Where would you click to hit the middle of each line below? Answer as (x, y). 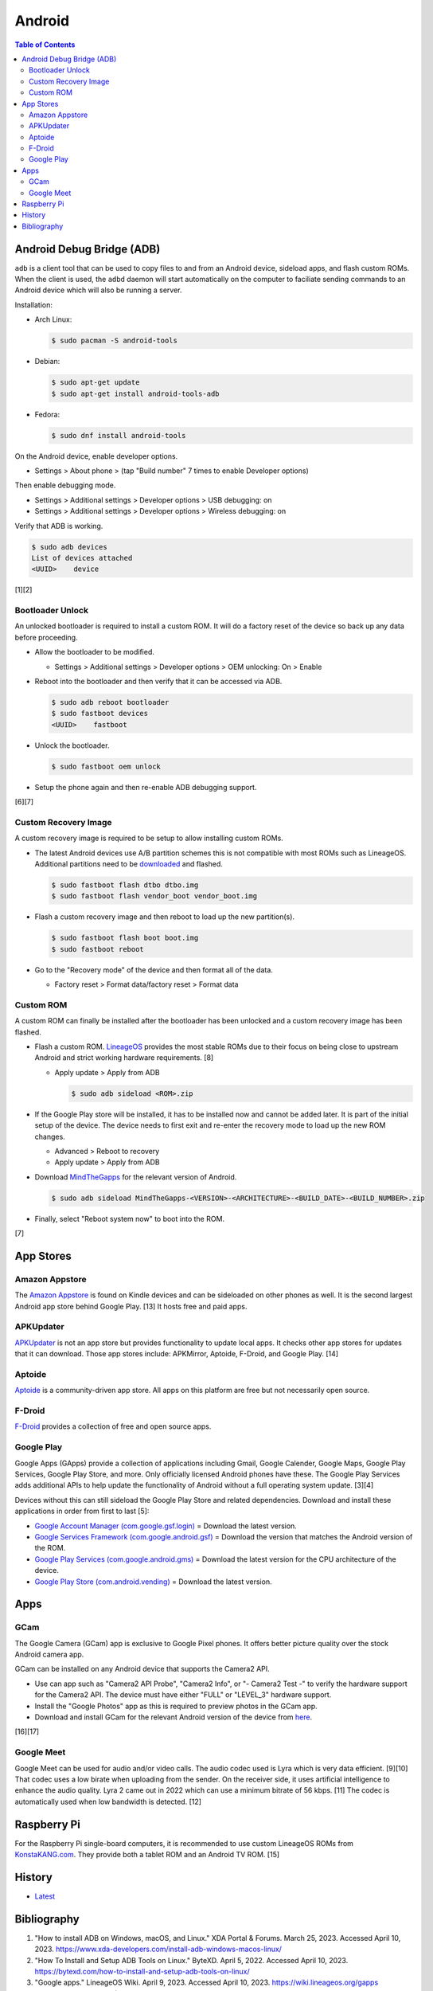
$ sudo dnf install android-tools (119, 435)
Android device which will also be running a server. (98, 290)
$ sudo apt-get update (96, 383)
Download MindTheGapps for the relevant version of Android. (136, 1177)
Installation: (34, 305)
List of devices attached (82, 558)
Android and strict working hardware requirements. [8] (124, 1058)
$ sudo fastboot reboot (98, 949)
